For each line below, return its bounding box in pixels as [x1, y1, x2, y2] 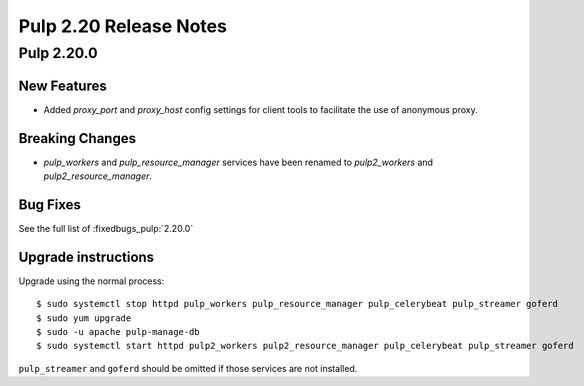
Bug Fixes [18, 196, 82, 213]
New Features [18, 77, 107, 94]
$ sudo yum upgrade [36, 312, 132, 324]
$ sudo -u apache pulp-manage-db [36, 326, 200, 337]
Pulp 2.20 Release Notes [18, 15, 227, 37]
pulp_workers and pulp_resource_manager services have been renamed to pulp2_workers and [43, 156, 434, 168]
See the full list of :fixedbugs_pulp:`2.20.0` [18, 222, 194, 234]
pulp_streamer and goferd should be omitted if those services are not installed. [18, 362, 358, 374]
